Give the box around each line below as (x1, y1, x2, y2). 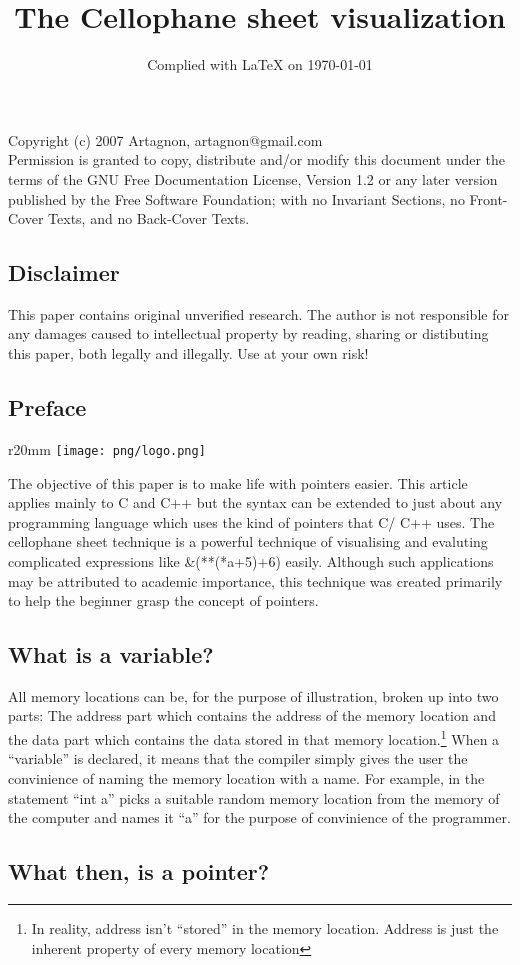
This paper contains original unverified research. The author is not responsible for (8, 303, 509, 324)
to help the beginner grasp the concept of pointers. (8, 590, 319, 611)
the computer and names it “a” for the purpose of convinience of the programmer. (8, 807, 511, 828)
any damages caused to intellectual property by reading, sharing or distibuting (8, 323, 489, 344)
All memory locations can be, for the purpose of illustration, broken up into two (8, 685, 499, 706)
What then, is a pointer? (8, 856, 270, 887)
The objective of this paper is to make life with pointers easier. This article (8, 472, 468, 493)
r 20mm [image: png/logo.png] (8, 438, 206, 459)
